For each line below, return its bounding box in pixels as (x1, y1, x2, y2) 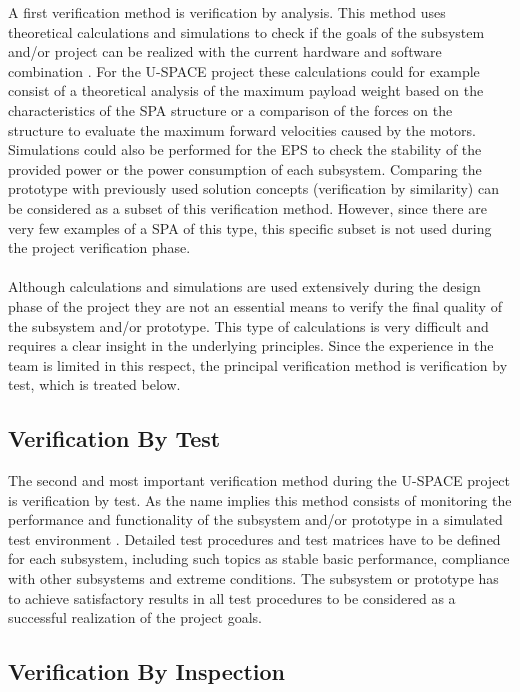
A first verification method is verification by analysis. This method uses (8, 2, 446, 22)
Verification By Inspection (8, 656, 286, 687)
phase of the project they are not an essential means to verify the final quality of (8, 295, 502, 316)
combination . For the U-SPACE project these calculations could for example (8, 60, 480, 81)
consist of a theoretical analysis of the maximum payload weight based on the (8, 80, 484, 101)
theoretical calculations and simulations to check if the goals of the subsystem (8, 21, 485, 42)
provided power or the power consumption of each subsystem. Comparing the (8, 158, 482, 179)
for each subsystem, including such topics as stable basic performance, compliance (8, 548, 510, 569)
